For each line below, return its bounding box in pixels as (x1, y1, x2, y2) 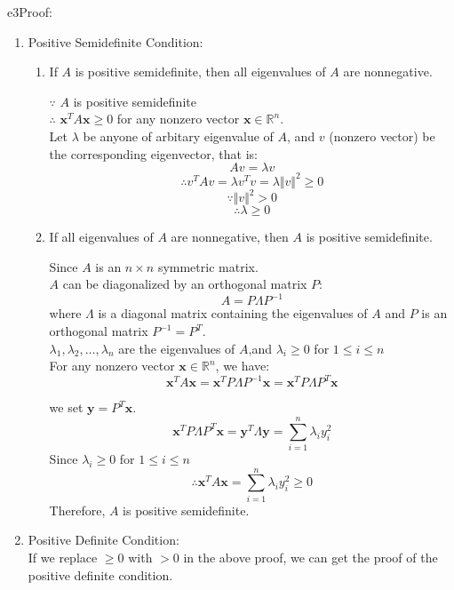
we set (49, 398, 84, 417)
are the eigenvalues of (118, 339, 235, 357)
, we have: (215, 356, 270, 375)
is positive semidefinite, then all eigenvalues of (75, 62, 326, 81)
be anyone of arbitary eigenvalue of (83, 126, 274, 145)
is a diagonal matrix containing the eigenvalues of (98, 304, 368, 323)
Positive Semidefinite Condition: (28, 32, 203, 51)
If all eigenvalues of (49, 227, 154, 246)
